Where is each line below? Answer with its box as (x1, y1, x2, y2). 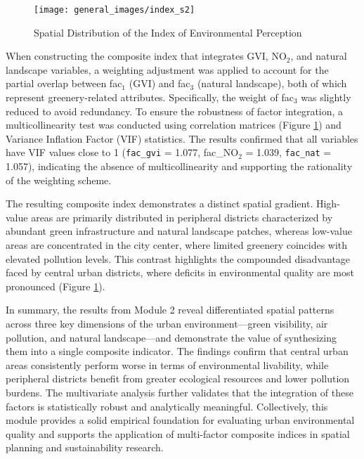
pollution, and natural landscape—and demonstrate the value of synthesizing (6, 330, 337, 344)
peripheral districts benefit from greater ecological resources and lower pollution (6, 371, 350, 386)
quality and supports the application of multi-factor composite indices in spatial (6, 426, 350, 441)
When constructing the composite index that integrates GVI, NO (6, 49, 287, 63)
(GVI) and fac (129, 76, 190, 91)
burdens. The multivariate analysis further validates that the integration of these (6, 384, 353, 399)
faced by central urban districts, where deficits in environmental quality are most (6, 265, 354, 280)
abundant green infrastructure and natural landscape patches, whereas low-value (6, 224, 352, 238)
